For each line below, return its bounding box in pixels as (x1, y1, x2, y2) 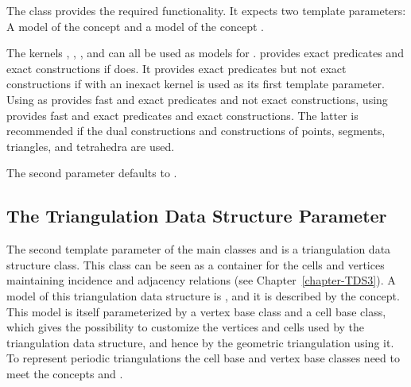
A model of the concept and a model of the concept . (6, 17, 264, 34)
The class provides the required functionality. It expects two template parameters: (6, 2, 406, 18)
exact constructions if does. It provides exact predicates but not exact (6, 60, 347, 76)
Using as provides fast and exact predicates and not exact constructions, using (6, 91, 388, 107)
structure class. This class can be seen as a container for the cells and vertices (6, 256, 385, 273)
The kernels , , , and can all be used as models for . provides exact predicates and (6, 45, 404, 61)
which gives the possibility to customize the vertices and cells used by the (6, 319, 365, 335)
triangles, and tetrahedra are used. (6, 137, 175, 154)
